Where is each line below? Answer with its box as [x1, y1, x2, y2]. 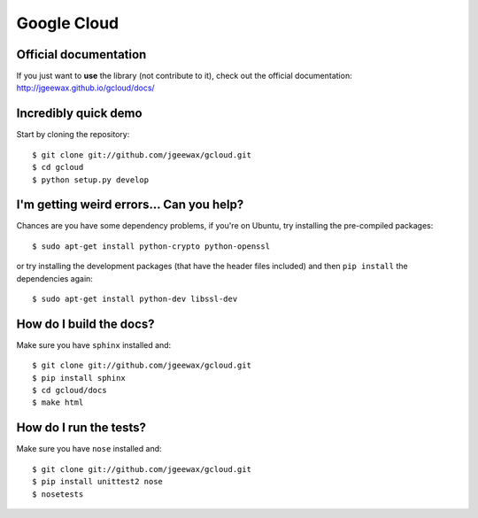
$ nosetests [32, 489, 84, 499]
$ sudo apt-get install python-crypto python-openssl [32, 241, 270, 251]
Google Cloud [16, 13, 119, 33]
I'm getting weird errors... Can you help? [16, 197, 244, 213]
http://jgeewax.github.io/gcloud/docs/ [16, 82, 155, 93]
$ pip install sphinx [32, 373, 126, 383]
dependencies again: [16, 273, 93, 283]
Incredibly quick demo [16, 106, 143, 121]
